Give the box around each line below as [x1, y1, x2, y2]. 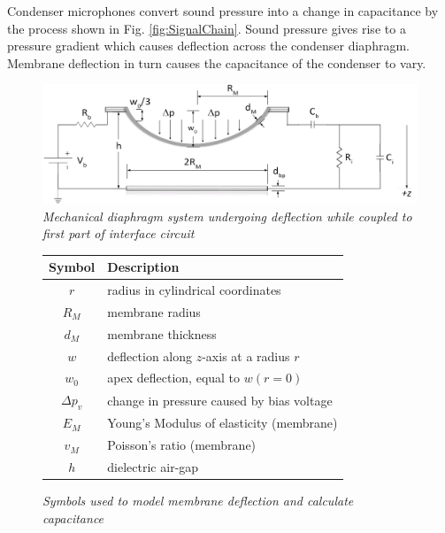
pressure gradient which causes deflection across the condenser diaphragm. [7, 36, 410, 55]
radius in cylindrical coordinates [107, 281, 281, 299]
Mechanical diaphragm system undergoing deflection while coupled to [42, 206, 412, 225]
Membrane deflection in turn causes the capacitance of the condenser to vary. [7, 53, 426, 72]
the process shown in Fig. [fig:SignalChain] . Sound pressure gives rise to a [7, 19, 406, 37]
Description [107, 258, 180, 276]
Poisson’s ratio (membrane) [107, 436, 257, 454]
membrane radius [107, 302, 201, 321]
